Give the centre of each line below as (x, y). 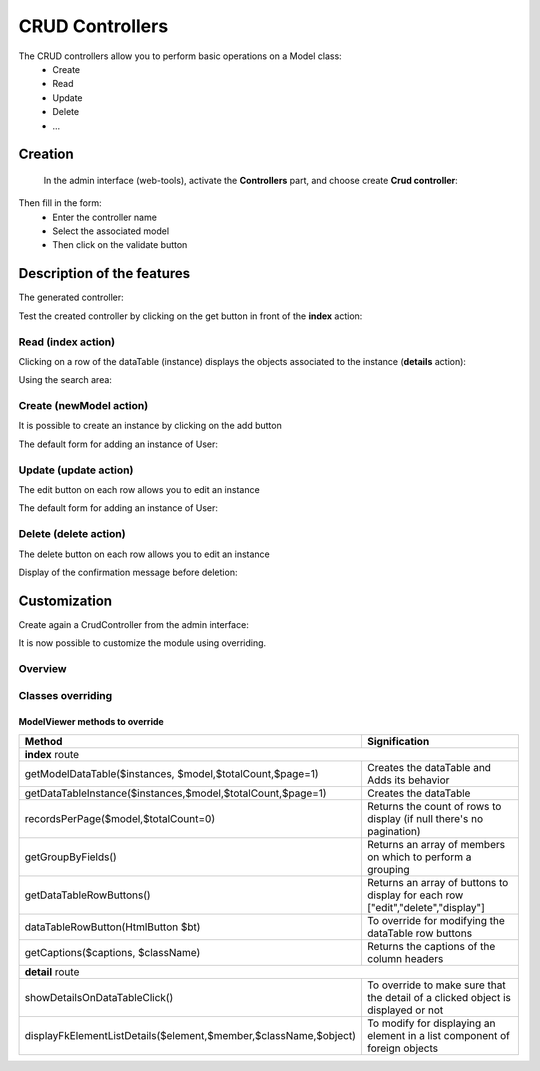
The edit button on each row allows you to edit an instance (139, 489)
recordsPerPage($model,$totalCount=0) (120, 818)
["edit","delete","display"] (425, 907)
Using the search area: (65, 380)
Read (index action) (66, 342)
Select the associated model (111, 231)
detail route (52, 972)
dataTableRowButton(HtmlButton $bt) (112, 927)
